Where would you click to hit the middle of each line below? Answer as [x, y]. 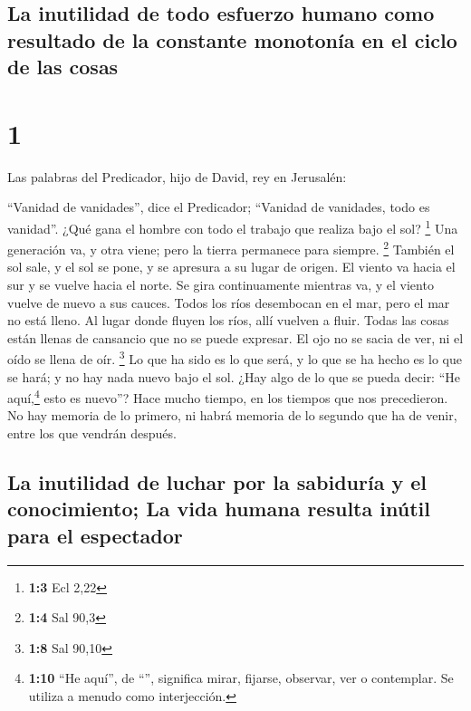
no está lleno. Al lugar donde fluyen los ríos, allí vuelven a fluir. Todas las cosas [228, 320]
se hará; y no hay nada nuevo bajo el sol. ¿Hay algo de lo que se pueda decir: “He [234, 376]
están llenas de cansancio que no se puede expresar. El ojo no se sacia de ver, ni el [235, 337]
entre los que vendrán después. [92, 433]
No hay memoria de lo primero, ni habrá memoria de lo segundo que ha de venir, [232, 415]
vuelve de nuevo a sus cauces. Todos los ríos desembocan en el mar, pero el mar [229, 302]
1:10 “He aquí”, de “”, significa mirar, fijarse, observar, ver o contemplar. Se [241, 678]
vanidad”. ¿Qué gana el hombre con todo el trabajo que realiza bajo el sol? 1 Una [233, 226]
